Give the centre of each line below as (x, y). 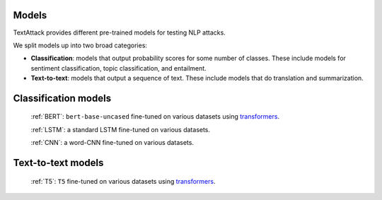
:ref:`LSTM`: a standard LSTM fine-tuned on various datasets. (121, 129)
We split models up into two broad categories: (80, 45)
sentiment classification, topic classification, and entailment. (118, 68)
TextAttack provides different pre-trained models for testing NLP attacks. (119, 33)
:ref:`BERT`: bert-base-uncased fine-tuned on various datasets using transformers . (155, 117)
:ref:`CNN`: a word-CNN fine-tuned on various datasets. (112, 143)
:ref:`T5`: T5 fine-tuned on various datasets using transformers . (123, 181)
